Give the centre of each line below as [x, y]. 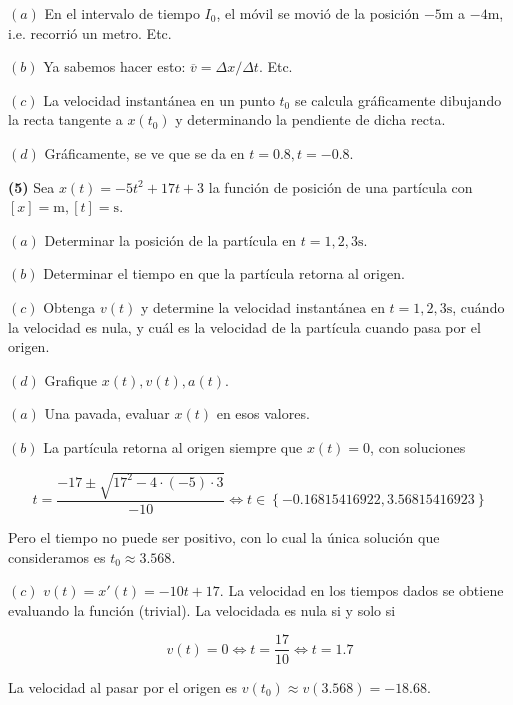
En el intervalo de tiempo [122, 13]
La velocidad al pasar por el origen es [123, 686]
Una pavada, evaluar [107, 413]
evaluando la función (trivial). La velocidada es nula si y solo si [202, 609]
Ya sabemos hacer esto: [114, 66]
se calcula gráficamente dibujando [398, 99]
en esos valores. [263, 413]
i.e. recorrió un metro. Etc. [90, 32]
